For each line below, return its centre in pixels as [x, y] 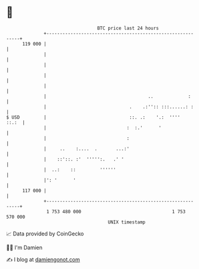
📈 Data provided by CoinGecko [45, 234]
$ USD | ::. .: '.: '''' [93, 117]
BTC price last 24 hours [128, 28]
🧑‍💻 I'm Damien [25, 247]
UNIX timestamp [127, 222]
